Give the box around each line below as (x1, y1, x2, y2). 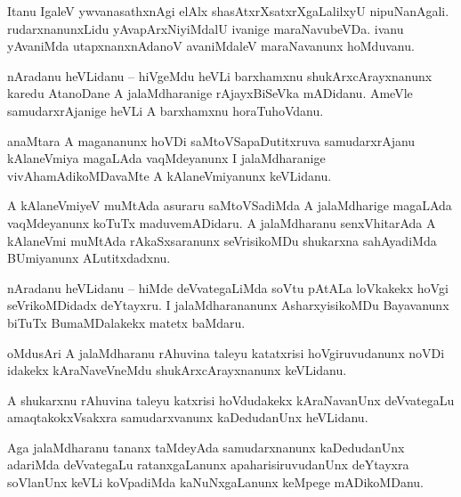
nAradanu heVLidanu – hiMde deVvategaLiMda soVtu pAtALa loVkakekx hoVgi (7, 278, 449, 297)
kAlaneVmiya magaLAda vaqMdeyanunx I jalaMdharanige (7, 149, 326, 167)
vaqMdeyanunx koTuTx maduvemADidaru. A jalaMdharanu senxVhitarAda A (7, 213, 436, 232)
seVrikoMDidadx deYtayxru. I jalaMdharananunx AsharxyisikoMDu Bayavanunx (7, 296, 449, 314)
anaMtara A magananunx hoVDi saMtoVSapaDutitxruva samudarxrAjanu (7, 131, 416, 150)
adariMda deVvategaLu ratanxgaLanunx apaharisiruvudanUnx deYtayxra (7, 455, 409, 474)
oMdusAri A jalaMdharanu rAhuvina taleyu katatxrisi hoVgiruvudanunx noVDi (7, 343, 445, 362)
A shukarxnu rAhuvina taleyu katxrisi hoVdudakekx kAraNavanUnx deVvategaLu (7, 390, 455, 409)
